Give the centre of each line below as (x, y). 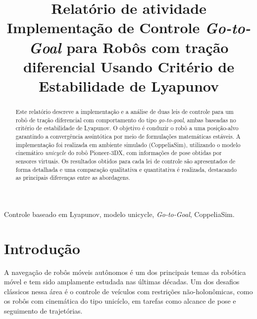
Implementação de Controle (103, 27)
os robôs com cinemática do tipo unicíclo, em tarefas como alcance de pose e (120, 301)
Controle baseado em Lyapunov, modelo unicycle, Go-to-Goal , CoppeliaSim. (119, 214)
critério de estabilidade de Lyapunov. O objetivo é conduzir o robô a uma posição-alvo (127, 128)
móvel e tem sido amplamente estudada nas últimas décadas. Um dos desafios (122, 282)
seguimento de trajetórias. (43, 310)
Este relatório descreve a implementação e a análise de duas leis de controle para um (125, 111)
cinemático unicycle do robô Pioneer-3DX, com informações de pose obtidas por (119, 153)
